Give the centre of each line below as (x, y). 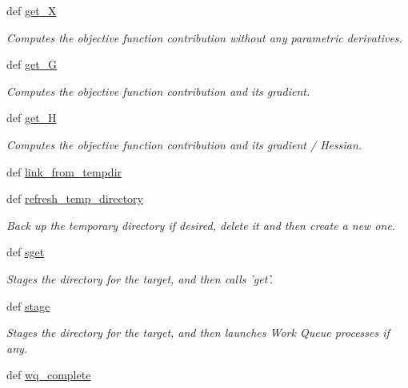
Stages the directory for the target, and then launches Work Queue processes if (198, 333)
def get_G (32, 64)
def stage (28, 305)
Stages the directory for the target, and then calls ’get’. (140, 278)
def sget (26, 252)
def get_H (32, 118)
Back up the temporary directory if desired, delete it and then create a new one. (201, 225)
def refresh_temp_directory (75, 198)
